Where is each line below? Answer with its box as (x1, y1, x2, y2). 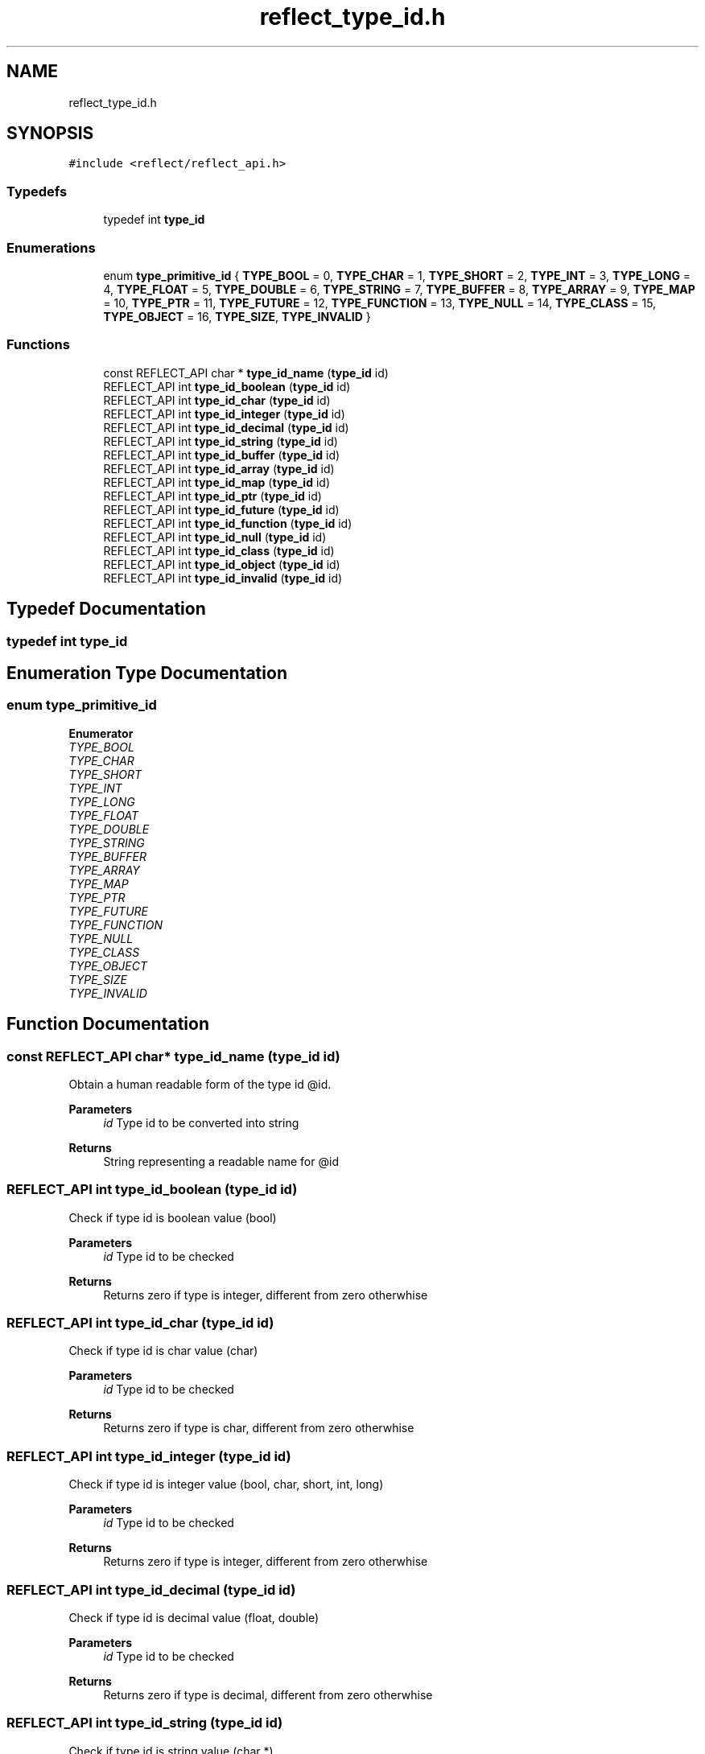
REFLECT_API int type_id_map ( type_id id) (103, 475, 330, 489)
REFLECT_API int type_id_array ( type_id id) (103, 461, 335, 476)
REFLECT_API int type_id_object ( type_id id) (103, 557, 340, 571)
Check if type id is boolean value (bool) (68, 1210, 277, 1225)
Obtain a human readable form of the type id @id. (68, 1077, 332, 1091)
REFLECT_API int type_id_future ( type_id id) (103, 502, 340, 517)
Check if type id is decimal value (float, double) (68, 1610, 320, 1624)
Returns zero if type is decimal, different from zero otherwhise (103, 1687, 433, 1702)
